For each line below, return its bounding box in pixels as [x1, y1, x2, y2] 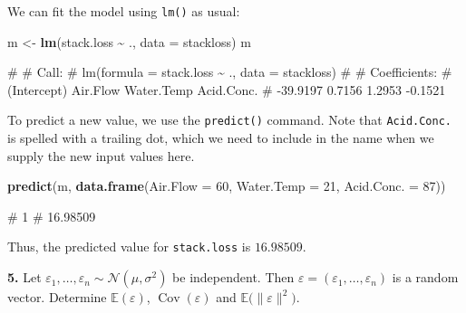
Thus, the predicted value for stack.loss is [7, 237, 251, 256]
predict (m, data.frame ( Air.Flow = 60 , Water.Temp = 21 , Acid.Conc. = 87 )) [7, 176, 446, 195]
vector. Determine [7, 288, 107, 307]
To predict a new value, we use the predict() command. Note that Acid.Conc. [7, 110, 451, 129]
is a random [392, 268, 459, 287]
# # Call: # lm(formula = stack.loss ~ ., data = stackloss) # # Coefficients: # [7, 62, 452, 81]
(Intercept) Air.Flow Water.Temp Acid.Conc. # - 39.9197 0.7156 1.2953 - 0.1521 [7, 80, 446, 99]
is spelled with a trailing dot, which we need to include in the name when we [7, 128, 434, 147]
